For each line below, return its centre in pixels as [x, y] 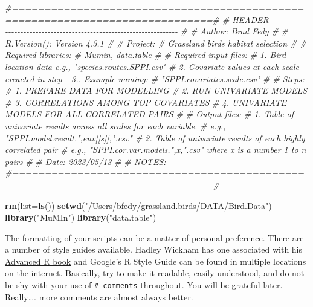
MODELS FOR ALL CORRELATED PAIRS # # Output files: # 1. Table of [149, 114]
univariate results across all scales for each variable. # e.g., [115, 125]
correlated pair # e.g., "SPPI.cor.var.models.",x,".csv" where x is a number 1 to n [156, 150]
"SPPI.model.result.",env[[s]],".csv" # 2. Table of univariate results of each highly [155, 137]
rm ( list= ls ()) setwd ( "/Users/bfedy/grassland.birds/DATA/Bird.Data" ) [138, 205]
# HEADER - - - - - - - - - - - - [265, 19]
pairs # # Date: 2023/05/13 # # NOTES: [86, 161]
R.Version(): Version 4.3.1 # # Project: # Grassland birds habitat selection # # [156, 43]
